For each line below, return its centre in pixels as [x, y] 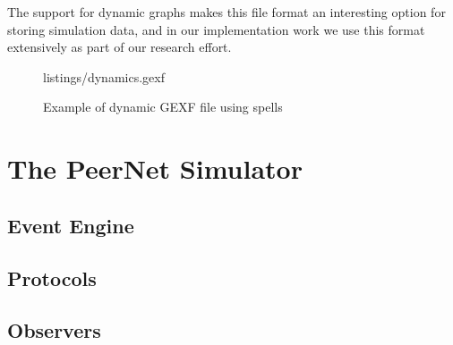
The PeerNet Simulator [155, 168]
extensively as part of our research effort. [120, 47]
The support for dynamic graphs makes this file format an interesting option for [226, 12]
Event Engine [71, 225]
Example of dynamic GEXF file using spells [163, 107]
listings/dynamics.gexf [104, 76]
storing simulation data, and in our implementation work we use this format [216, 29]
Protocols [52, 278]
